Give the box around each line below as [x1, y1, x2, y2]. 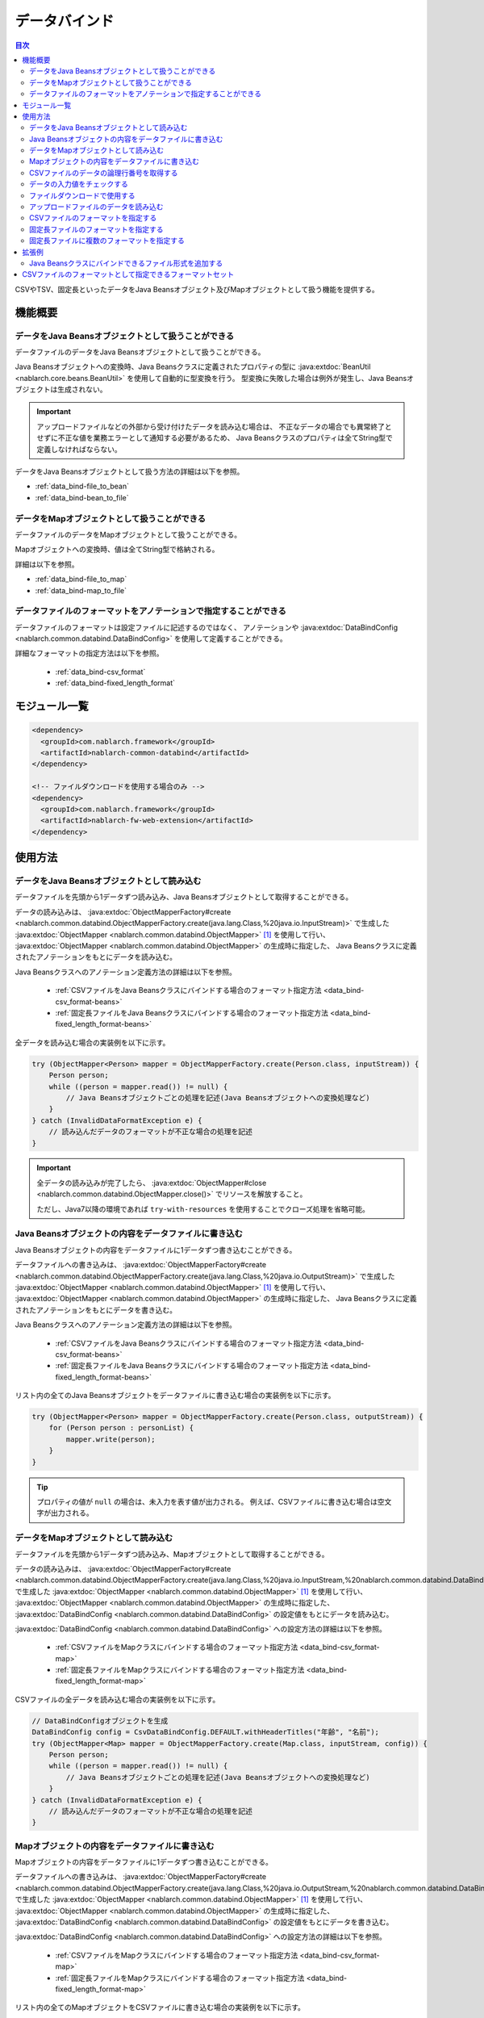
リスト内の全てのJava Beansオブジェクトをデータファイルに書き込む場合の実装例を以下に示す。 [15, 1391, 336, 1400]
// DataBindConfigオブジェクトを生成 [31, 1716, 169, 1725]
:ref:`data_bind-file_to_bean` [35, 481, 129, 492]
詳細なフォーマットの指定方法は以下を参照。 [15, 648, 164, 658]
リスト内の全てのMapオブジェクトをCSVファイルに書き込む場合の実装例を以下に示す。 [15, 2003, 306, 2012]
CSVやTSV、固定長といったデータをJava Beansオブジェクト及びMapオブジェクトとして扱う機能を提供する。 [15, 284, 379, 294]
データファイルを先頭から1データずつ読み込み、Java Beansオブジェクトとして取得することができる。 [15, 892, 353, 902]
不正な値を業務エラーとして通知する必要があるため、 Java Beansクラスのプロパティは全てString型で [57, 433, 393, 443]
